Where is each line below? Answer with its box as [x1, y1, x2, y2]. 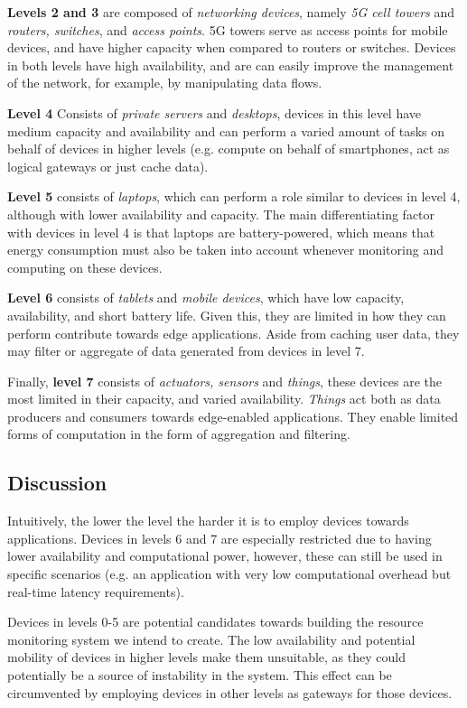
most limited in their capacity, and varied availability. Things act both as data [7, 389, 441, 408]
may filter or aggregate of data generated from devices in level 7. [7, 341, 365, 360]
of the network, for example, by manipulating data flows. [7, 73, 322, 92]
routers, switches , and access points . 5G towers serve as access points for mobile [7, 20, 448, 39]
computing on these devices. [7, 257, 163, 276]
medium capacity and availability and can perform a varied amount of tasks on [7, 121, 445, 140]
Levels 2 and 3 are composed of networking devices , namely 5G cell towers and [7, 3, 455, 21]
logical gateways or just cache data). [7, 156, 209, 175]
